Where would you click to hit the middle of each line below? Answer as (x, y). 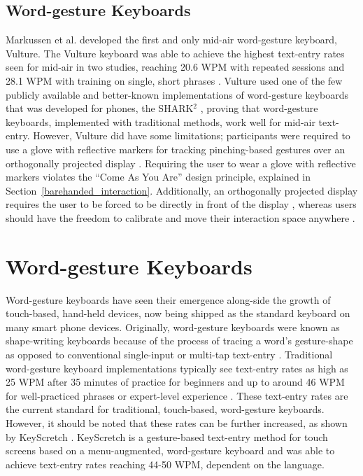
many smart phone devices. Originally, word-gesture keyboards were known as (173, 327)
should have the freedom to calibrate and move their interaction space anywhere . (180, 217)
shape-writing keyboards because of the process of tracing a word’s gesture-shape (179, 341)
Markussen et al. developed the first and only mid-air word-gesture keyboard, (171, 40)
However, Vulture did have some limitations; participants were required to (192, 135)
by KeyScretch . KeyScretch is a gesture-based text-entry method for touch (167, 436)
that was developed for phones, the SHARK (100, 108)
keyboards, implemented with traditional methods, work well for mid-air (161, 121)
